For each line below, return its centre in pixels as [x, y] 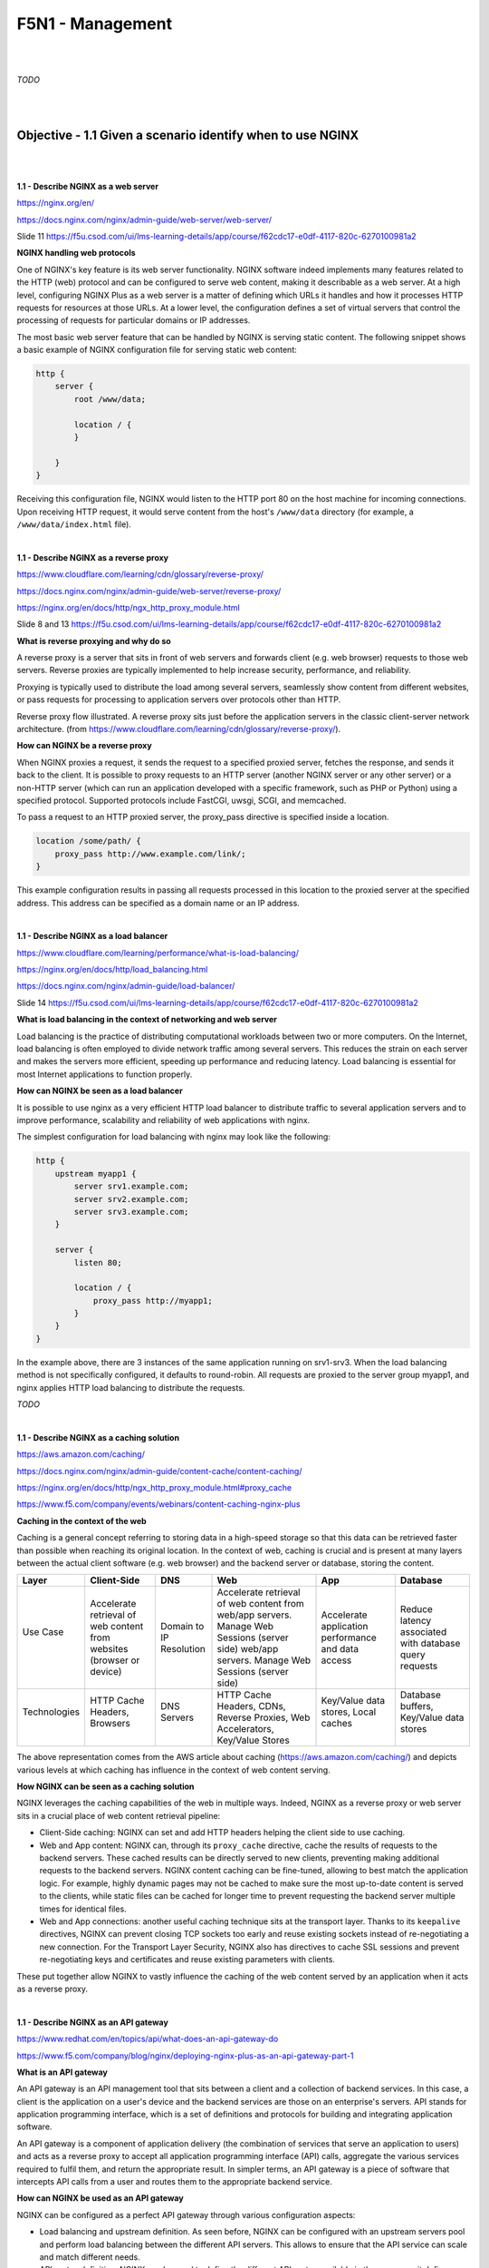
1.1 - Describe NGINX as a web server [87, 186]
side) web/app [248, 1649]
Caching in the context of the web [81, 1520]
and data [340, 1649]
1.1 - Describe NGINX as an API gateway [93, 2022]
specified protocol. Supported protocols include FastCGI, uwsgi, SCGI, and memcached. [182, 800]
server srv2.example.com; [131, 1199]
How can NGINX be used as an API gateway [101, 2198]
